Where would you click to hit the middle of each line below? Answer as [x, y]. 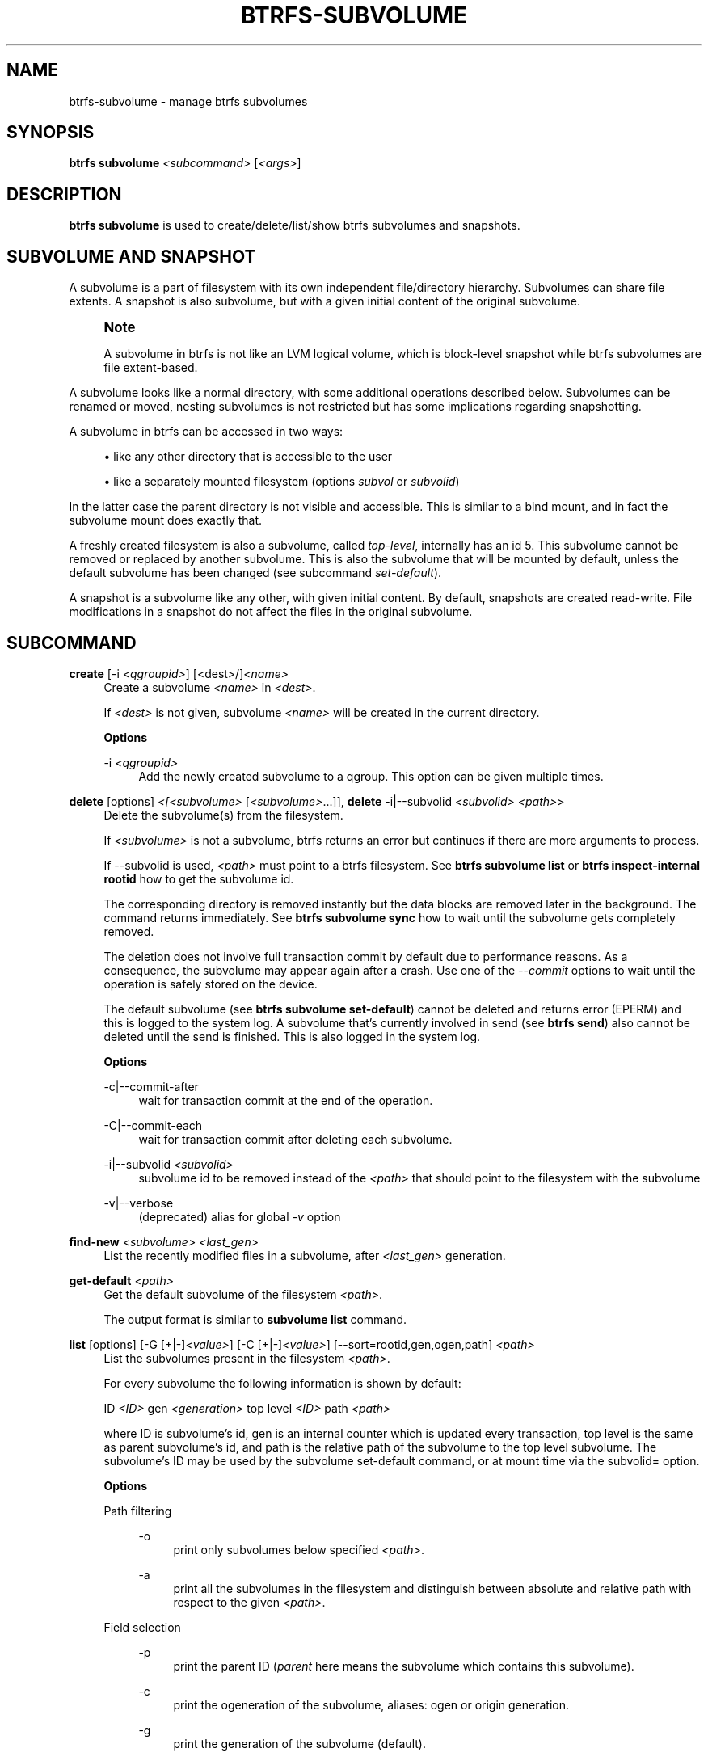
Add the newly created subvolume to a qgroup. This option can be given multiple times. [371, 776]
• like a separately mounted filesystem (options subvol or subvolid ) [282, 482]
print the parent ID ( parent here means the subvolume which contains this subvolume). [404, 1666]
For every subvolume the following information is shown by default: [282, 1383]
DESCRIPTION [64, 194]
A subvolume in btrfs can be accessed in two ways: [206, 432]
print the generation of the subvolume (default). [299, 1743]
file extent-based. [151, 368]
